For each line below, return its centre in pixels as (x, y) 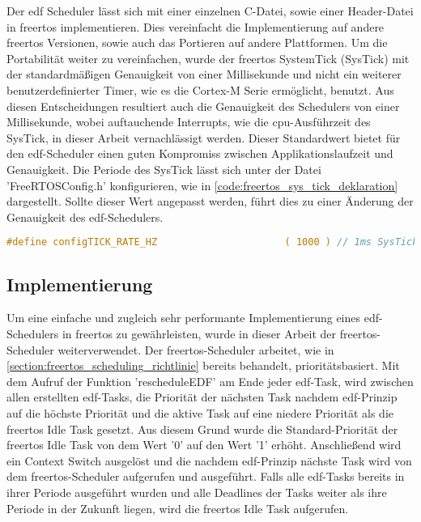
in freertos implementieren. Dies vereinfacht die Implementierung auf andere (196, 26)
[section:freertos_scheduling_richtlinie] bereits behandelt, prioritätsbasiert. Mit (203, 365)
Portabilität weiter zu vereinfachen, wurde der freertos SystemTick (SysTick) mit (208, 58)
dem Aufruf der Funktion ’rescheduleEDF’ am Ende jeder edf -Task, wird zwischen (210, 381)
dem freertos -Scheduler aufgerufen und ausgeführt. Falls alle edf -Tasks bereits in (206, 476)
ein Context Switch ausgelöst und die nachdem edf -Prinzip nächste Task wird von (209, 460)
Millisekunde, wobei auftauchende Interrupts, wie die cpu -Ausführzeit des (189, 122)
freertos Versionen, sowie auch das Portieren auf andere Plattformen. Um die (197, 42)
